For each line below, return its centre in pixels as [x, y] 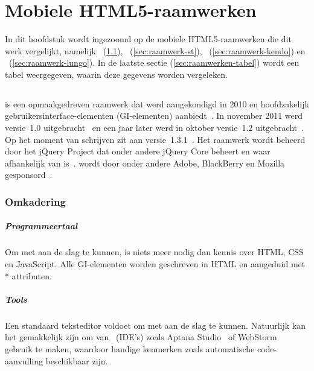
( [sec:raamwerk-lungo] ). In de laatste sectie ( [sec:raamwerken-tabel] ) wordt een [154, 62]
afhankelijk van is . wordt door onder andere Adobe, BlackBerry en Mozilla [145, 163]
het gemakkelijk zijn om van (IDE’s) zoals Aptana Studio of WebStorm [141, 337]
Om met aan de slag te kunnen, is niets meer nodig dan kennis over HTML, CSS [154, 252]
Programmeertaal [41, 226]
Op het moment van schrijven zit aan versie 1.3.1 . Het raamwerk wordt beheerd [155, 139]
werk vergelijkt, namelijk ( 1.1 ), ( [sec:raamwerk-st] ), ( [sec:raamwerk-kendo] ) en [155, 50]
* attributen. [28, 275]
